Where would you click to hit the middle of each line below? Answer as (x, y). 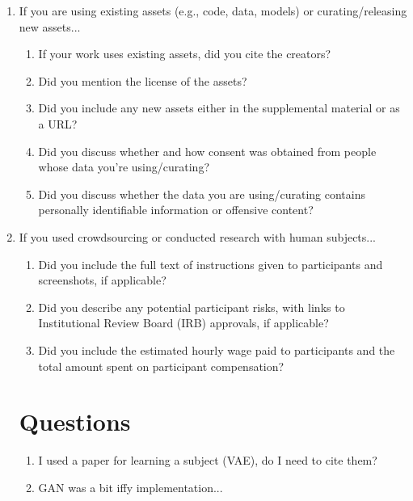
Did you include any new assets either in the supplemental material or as (219, 108)
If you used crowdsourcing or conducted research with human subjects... (197, 236)
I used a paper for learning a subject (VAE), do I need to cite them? (208, 460)
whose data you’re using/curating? (124, 167)
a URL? (58, 123)
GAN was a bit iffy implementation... (131, 487)
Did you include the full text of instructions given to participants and (211, 264)
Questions (75, 421)
